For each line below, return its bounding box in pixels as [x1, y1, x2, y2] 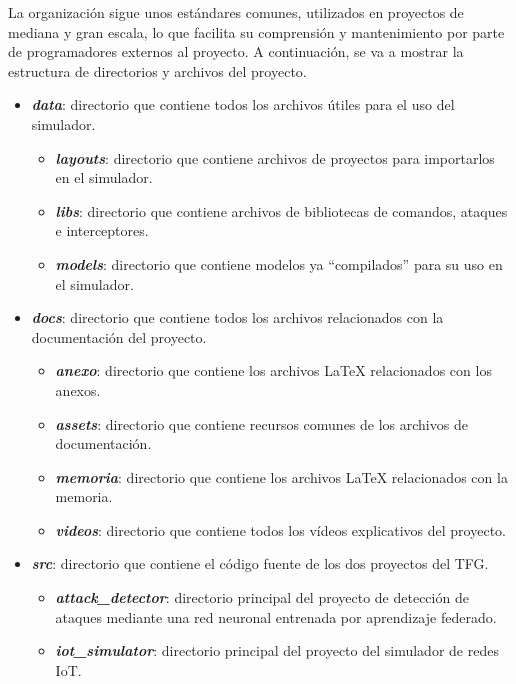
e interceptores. [55, 220, 149, 241]
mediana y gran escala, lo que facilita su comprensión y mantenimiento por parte [8, 21, 505, 42]
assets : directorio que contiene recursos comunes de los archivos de [55, 413, 468, 434]
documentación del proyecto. [31, 326, 207, 347]
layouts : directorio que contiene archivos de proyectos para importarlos [55, 147, 495, 168]
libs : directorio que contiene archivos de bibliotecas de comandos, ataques [55, 200, 508, 221]
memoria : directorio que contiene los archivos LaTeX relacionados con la [55, 466, 508, 487]
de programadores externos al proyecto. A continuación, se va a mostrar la [8, 41, 464, 62]
